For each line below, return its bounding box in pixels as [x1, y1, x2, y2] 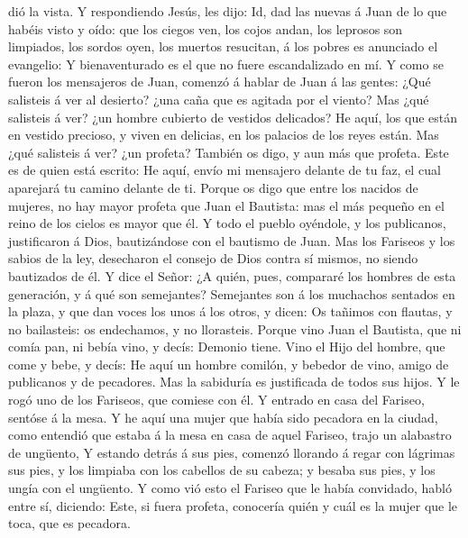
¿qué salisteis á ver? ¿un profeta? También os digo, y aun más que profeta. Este [8, 142, 449, 161]
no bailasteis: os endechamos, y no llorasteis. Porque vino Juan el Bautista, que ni [8, 319, 462, 338]
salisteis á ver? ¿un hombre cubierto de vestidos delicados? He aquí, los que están [8, 107, 458, 126]
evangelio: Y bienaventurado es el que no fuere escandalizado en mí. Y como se [8, 54, 444, 73]
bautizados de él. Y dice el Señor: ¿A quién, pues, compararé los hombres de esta [8, 266, 456, 285]
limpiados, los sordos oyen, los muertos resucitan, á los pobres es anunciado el [8, 37, 438, 56]
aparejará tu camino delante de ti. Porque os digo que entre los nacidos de [8, 178, 418, 196]
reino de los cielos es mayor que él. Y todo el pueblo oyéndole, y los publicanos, [8, 214, 446, 233]
